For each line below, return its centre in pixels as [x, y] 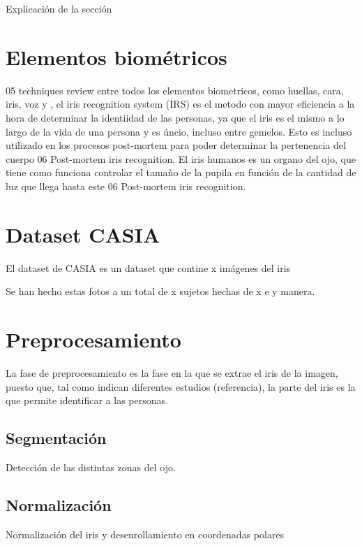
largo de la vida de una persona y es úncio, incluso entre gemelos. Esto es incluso [179, 131]
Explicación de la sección [59, 8]
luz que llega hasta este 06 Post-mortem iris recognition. [126, 186]
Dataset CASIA [83, 234]
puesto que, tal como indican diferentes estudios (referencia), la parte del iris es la [181, 386]
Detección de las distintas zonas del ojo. [91, 467]
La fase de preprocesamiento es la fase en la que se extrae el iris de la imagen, [172, 372]
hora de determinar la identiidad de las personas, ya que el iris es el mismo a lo [175, 117]
